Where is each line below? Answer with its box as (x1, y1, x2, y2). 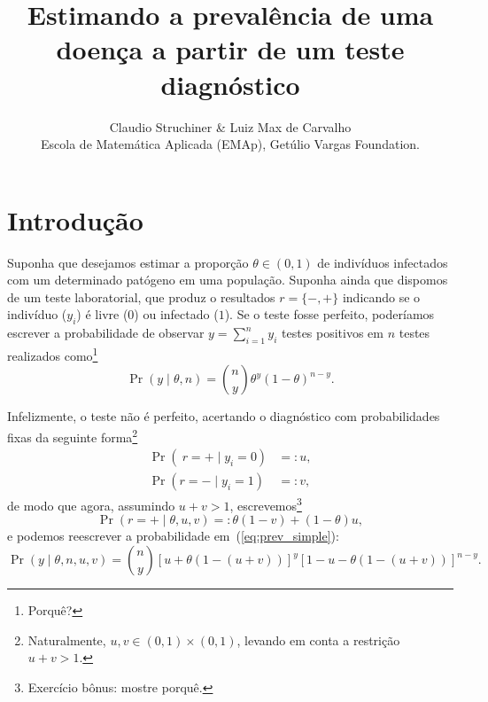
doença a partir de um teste (56, 31, 405, 67)
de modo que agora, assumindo (7, 495, 175, 514)
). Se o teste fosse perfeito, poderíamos (224, 305, 435, 324)
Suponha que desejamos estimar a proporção (7, 253, 249, 271)
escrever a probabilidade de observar (7, 324, 205, 342)
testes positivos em (282, 324, 384, 342)
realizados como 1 (7, 344, 98, 364)
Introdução (7, 201, 143, 238)
